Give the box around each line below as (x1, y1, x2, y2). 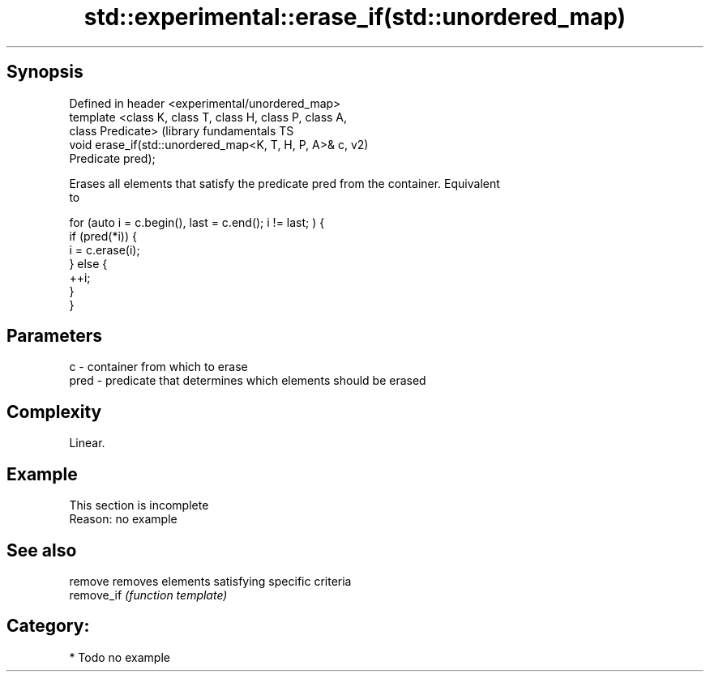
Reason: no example (69, 512, 177, 527)
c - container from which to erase (69, 360, 248, 374)
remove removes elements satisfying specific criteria (69, 574, 352, 588)
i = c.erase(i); (69, 242, 140, 257)
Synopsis (6, 62, 83, 83)
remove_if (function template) (69, 587, 228, 602)
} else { (69, 256, 108, 271)
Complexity (6, 401, 102, 422)
